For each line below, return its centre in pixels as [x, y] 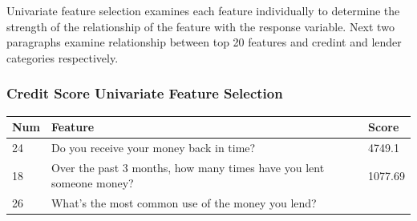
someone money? [92, 183]
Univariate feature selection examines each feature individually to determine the [203, 10]
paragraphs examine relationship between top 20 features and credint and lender [204, 42]
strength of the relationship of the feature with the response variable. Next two [200, 26]
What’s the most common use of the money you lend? [184, 203]
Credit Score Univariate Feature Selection [145, 93]
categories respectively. [63, 57]
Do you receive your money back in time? [153, 147]
